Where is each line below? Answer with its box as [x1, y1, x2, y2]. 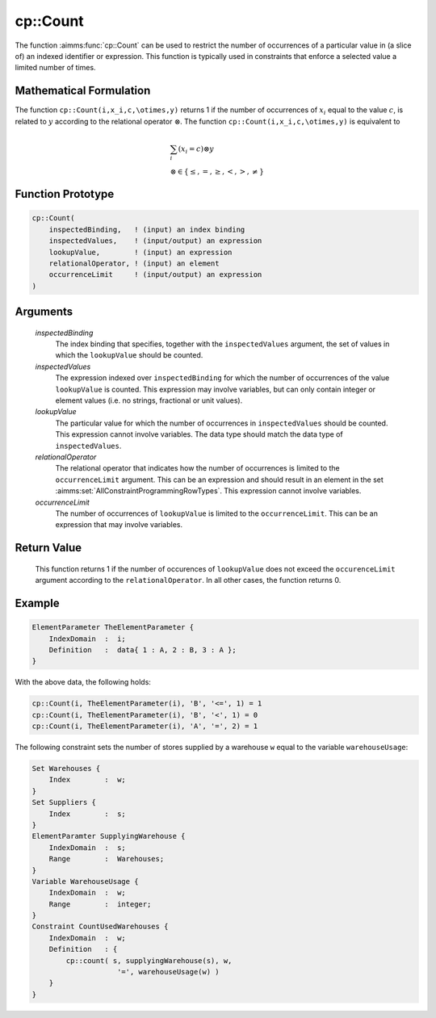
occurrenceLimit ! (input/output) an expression [48, 270, 262, 279]
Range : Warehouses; [48, 854, 165, 864]
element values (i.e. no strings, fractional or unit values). [55, 396, 243, 405]
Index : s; [48, 809, 127, 819]
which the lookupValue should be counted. [55, 350, 203, 360]
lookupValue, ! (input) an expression [48, 247, 233, 257]
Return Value [15, 541, 82, 555]
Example [15, 596, 60, 610]
